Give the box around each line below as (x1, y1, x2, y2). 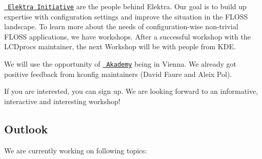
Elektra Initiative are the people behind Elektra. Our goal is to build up (8, 1, 247, 11)
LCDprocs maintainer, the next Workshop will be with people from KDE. (4, 41, 236, 52)
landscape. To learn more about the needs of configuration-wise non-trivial (4, 21, 238, 32)
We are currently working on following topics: (4, 145, 147, 155)
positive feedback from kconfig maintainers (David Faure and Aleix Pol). (4, 68, 232, 79)
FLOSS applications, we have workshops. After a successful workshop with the (4, 31, 251, 42)
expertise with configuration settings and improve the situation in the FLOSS (4, 11, 248, 22)
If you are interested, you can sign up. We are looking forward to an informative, (4, 86, 258, 96)
